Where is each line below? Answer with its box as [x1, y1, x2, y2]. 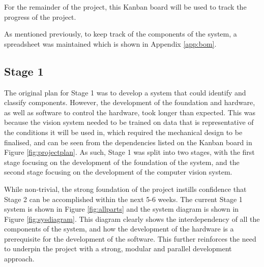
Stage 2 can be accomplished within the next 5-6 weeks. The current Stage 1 [4, 193, 243, 204]
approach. [4, 253, 35, 264]
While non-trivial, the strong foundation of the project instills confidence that [4, 183, 247, 194]
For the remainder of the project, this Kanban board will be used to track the [4, 2, 247, 12]
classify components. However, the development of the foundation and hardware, [4, 97, 255, 108]
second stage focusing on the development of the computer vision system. [4, 166, 232, 177]
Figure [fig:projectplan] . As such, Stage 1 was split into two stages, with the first [4, 147, 255, 157]
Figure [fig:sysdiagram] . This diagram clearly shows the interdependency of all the [4, 213, 260, 224]
